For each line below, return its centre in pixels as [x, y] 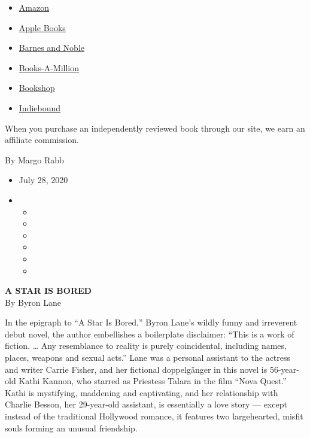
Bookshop [37, 88]
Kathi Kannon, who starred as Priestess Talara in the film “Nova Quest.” [153, 381]
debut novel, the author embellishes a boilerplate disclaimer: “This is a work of [150, 334]
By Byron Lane [33, 302]
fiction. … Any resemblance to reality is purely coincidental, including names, [146, 346]
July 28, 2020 [43, 180]
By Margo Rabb [34, 159]
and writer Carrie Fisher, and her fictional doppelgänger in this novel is [136, 369]
